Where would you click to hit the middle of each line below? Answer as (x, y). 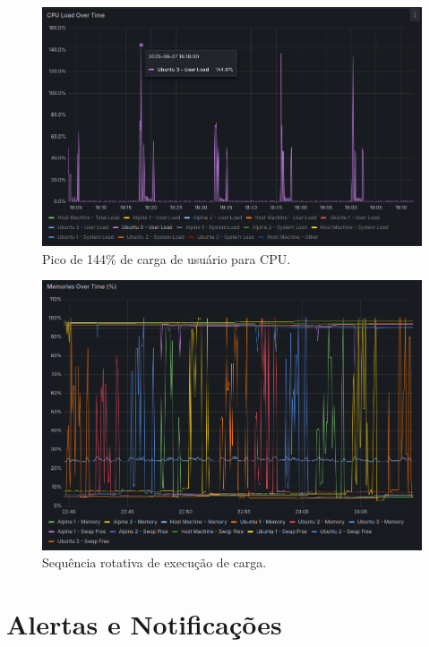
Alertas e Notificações (144, 624)
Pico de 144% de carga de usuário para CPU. (167, 258)
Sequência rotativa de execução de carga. (154, 562)
